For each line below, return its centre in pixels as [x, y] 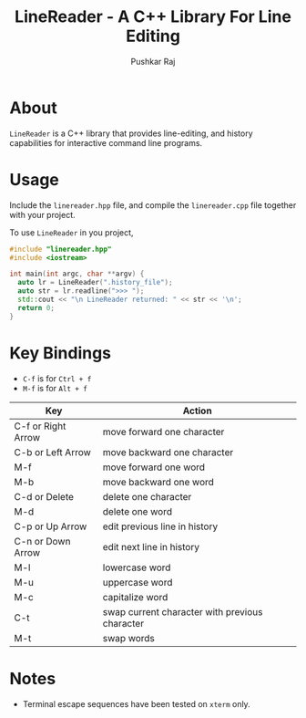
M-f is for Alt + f [55, 388]
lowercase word [137, 567]
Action [197, 411]
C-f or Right [40, 426]
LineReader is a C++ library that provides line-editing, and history [131, 133]
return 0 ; [36, 307]
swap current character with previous [183, 611]
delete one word [138, 511]
